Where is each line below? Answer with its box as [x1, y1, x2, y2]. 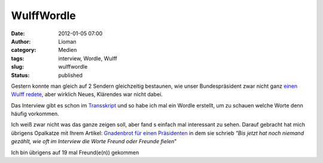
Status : [11, 72, 30, 79]
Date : [11, 30, 25, 37]
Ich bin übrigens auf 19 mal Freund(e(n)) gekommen [11, 149, 139, 156]
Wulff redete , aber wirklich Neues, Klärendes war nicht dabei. [11, 91, 163, 98]
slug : [11, 63, 24, 70]
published [58, 72, 83, 79]
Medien [58, 47, 77, 54]
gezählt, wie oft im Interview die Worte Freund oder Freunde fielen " [11, 138, 177, 145]
